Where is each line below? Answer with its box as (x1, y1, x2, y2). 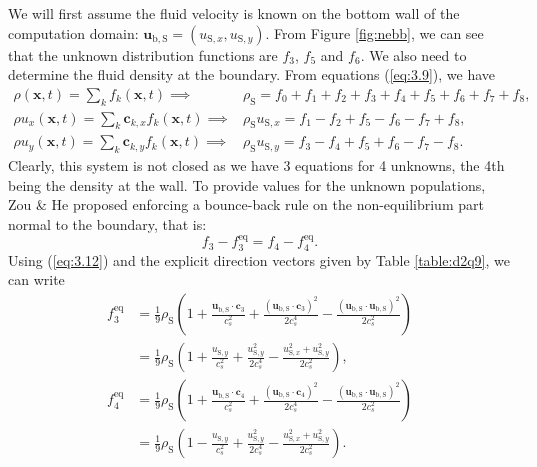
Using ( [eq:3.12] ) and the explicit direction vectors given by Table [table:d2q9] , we (8, 249, 510, 270)
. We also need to (360, 44, 467, 65)
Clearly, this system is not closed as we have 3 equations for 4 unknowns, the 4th (8, 155, 505, 176)
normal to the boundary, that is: (8, 214, 207, 235)
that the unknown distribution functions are (8, 44, 278, 65)
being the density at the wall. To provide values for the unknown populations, (8, 174, 486, 195)
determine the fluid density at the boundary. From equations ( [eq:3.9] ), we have (8, 64, 496, 85)
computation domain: (8, 22, 139, 43)
